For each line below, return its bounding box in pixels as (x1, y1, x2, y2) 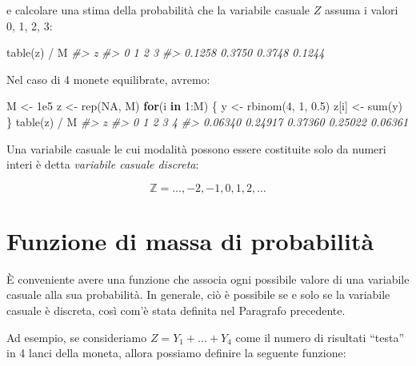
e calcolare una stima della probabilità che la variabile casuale (6, 2, 310, 18)
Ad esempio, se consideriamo (6, 328, 147, 345)
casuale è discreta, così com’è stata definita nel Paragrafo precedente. (6, 302, 346, 319)
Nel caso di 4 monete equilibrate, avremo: (6, 70, 210, 87)
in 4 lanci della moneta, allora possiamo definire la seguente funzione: (6, 344, 346, 361)
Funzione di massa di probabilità (6, 224, 374, 257)
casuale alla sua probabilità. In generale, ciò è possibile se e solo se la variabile (6, 286, 390, 303)
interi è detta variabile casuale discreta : (6, 156, 199, 173)
